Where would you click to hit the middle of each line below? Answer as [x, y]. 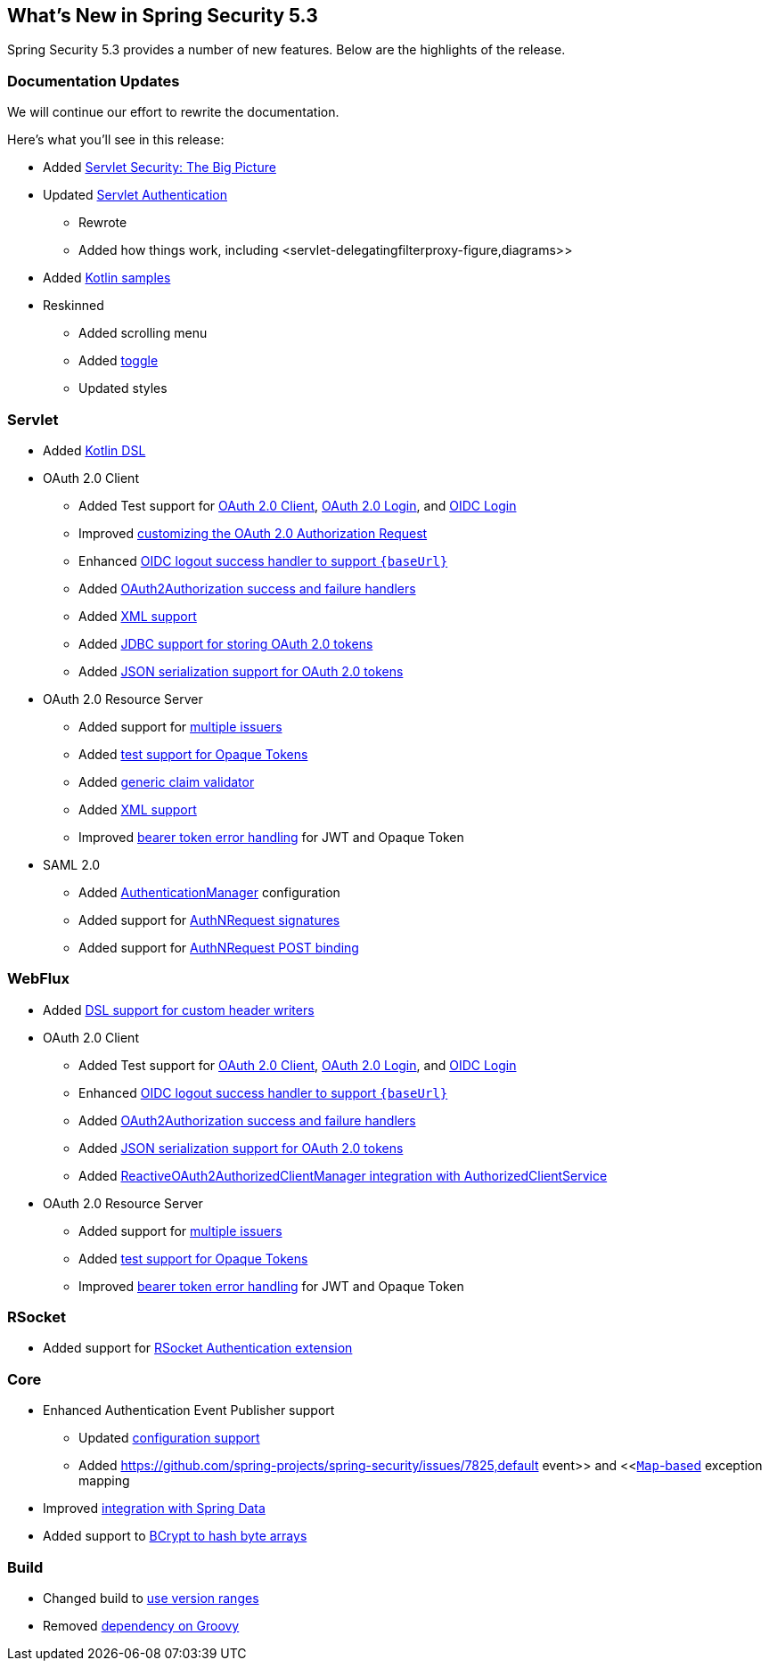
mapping [104, 1481]
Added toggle [119, 361]
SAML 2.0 [72, 864]
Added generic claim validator [167, 781]
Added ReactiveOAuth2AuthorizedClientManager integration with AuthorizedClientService [343, 1175]
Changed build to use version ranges [151, 1598]
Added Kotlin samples [107, 278]
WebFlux [38, 979]
